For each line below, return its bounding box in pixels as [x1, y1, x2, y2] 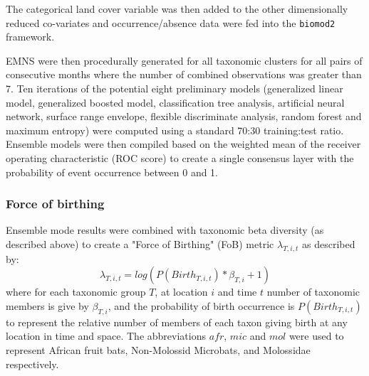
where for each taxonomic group [6, 284, 146, 299]
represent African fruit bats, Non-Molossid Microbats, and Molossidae [6, 342, 311, 357]
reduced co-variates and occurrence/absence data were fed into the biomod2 [6, 15, 336, 30]
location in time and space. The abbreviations [6, 328, 206, 343]
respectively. [6, 356, 59, 371]
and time [217, 284, 257, 299]
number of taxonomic [266, 284, 360, 299]
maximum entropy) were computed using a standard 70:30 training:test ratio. [6, 122, 344, 137]
